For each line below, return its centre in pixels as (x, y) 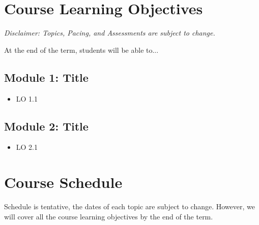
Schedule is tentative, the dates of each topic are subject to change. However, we (129, 206)
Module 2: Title (46, 126)
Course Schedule (63, 182)
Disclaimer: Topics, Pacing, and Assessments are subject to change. (110, 33)
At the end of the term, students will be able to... (81, 50)
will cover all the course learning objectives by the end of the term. (109, 216)
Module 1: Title (46, 77)
